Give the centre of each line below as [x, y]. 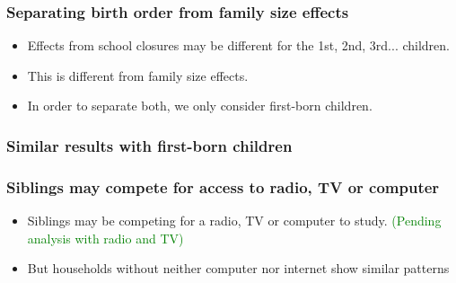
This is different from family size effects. [138, 75]
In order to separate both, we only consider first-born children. [200, 106]
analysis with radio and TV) [105, 238]
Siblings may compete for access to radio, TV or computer [223, 186]
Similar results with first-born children [149, 145]
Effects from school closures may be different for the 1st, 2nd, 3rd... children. [238, 45]
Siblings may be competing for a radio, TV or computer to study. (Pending [234, 221]
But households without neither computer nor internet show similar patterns [238, 268]
